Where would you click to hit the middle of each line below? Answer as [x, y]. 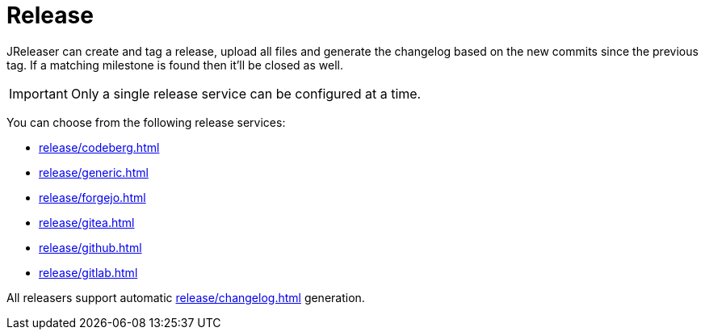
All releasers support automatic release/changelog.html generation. [186, 297]
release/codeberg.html [99, 147]
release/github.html [90, 247]
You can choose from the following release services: [146, 122]
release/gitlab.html [88, 272]
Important [38, 93]
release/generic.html [94, 172]
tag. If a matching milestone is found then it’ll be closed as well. [175, 65]
